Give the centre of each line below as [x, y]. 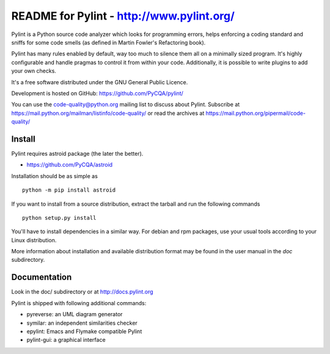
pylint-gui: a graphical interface [66, 340]
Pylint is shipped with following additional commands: [79, 303]
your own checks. [34, 71]
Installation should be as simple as [54, 176]
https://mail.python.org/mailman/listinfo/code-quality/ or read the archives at [108, 113]
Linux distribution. [34, 240]
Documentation [42, 277]
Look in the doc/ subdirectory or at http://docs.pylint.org [82, 292]
